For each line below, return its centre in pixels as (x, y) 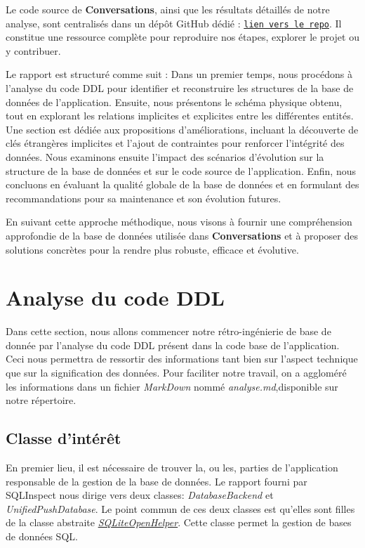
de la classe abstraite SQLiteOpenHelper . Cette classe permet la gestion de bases (179, 522)
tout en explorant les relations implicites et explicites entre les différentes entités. (180, 116)
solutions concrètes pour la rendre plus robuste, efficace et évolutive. (152, 249)
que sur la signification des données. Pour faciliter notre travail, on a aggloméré (176, 373)
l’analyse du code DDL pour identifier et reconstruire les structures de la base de (180, 88)
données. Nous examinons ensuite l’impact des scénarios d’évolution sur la (165, 157)
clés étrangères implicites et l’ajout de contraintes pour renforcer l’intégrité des (175, 143)
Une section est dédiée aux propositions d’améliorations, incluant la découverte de (182, 129)
